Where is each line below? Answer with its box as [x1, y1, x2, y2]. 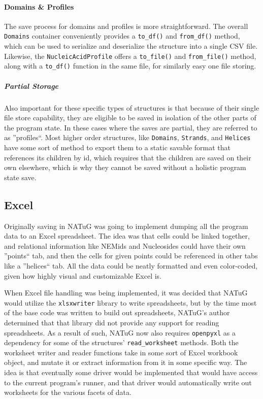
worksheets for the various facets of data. [4, 387, 131, 397]
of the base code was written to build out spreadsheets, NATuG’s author [4, 307, 230, 318]
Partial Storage [4, 80, 59, 91]
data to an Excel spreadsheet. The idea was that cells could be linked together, [4, 230, 250, 241]
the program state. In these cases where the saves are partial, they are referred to [4, 122, 257, 132]
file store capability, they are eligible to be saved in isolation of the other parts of [4, 112, 256, 123]
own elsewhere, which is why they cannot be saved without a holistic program [4, 162, 246, 173]
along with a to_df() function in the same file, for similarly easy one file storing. [4, 60, 256, 71]
